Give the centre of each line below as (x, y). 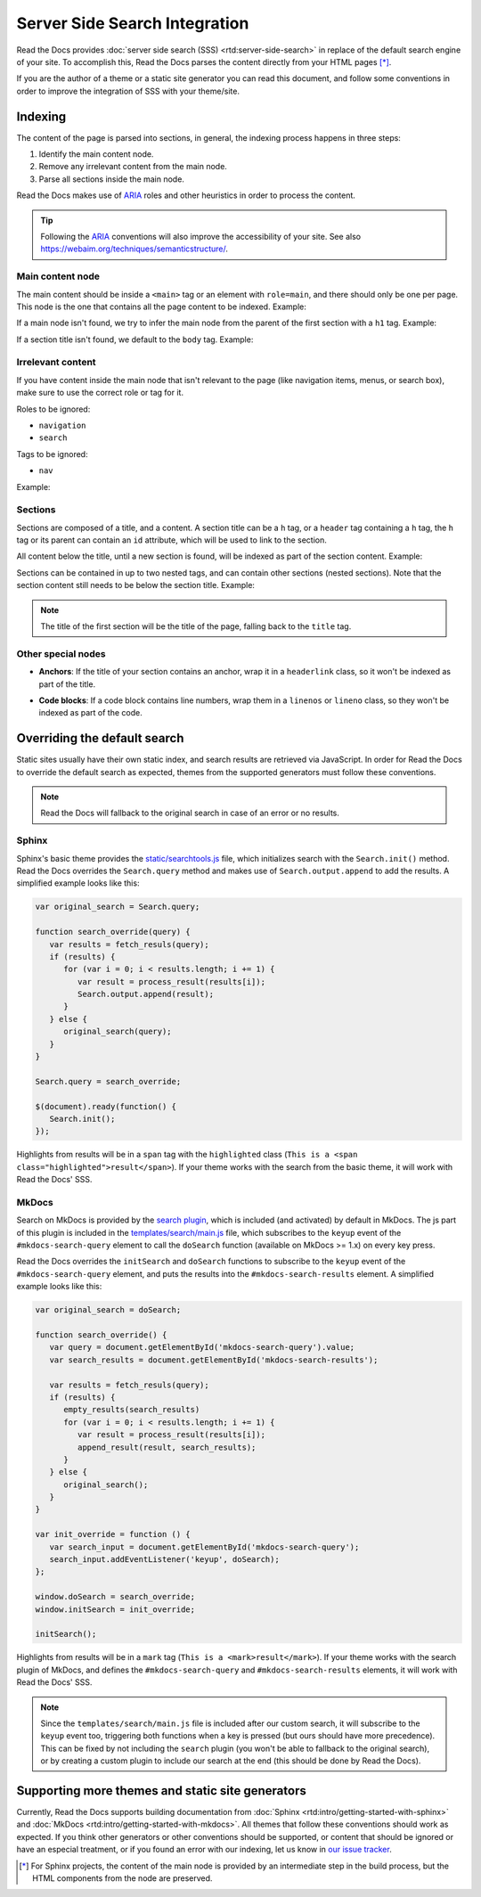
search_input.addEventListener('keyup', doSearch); (164, 1560)
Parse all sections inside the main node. (111, 179)
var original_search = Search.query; (118, 907)
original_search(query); (118, 1032)
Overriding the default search (100, 738)
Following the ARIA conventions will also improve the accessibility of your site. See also (200, 236)
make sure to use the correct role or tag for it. (100, 393)
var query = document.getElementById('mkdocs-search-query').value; (202, 1347)
